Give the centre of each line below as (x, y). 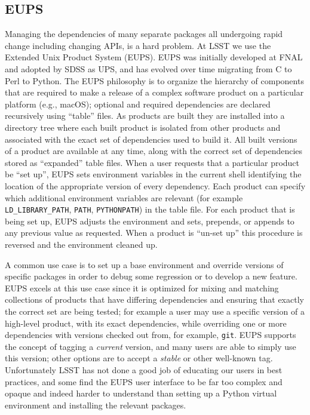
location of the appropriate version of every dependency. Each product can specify (155, 185)
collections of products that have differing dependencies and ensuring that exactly (154, 299)
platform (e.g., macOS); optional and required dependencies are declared (138, 104)
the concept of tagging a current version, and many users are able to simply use (151, 346)
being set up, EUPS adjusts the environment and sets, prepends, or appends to (150, 221)
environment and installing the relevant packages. (96, 405)
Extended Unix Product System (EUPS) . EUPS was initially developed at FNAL (154, 57)
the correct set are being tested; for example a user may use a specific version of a (155, 311)
